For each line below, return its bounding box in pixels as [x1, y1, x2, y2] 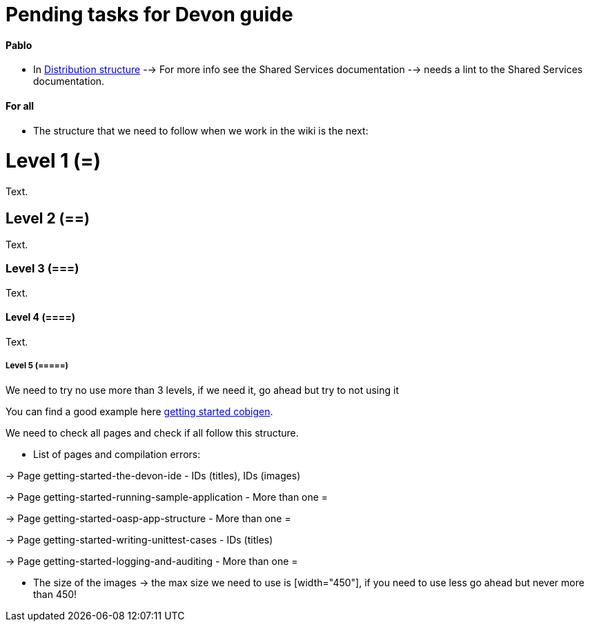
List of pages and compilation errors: [33, 448, 201, 460]
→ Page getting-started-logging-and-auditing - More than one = [6, 555, 298, 567]
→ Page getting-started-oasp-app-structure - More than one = [6, 512, 291, 524]
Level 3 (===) [6, 261, 79, 276]
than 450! [33, 588, 77, 600]
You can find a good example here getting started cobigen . [6, 405, 273, 417]
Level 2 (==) [6, 209, 90, 227]
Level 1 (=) [6, 149, 101, 173]
